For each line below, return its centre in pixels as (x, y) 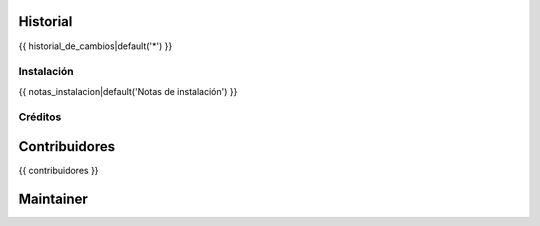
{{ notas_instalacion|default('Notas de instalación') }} (128, 91)
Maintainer (53, 198)
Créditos (40, 117)
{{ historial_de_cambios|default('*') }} (95, 46)
